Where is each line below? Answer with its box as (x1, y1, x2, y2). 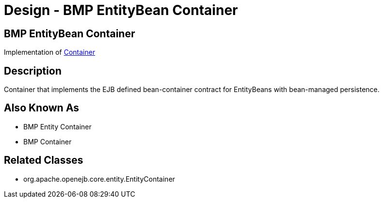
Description (4, 64, 62, 77)
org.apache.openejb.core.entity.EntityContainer (23, 174, 175, 183)
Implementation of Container (4, 48, 95, 57)
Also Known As (4, 102, 79, 114)
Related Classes (4, 154, 83, 167)
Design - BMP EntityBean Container (4, 2, 238, 18)
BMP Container (23, 137, 72, 146)
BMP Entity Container (23, 122, 92, 131)
